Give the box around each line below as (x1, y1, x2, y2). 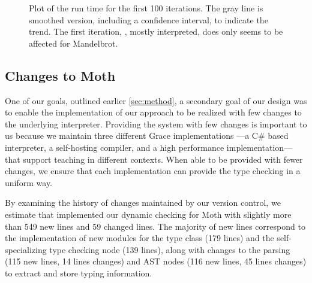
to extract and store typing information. (5, 266, 152, 279)
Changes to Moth (5, 66, 116, 84)
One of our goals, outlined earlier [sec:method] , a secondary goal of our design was (5, 94, 307, 106)
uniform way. (5, 176, 53, 188)
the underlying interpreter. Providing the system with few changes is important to (5, 117, 307, 130)
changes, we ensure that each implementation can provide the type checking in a (5, 165, 301, 177)
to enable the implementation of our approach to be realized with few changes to (5, 106, 302, 118)
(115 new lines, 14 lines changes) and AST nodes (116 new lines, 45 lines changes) (5, 255, 307, 267)
